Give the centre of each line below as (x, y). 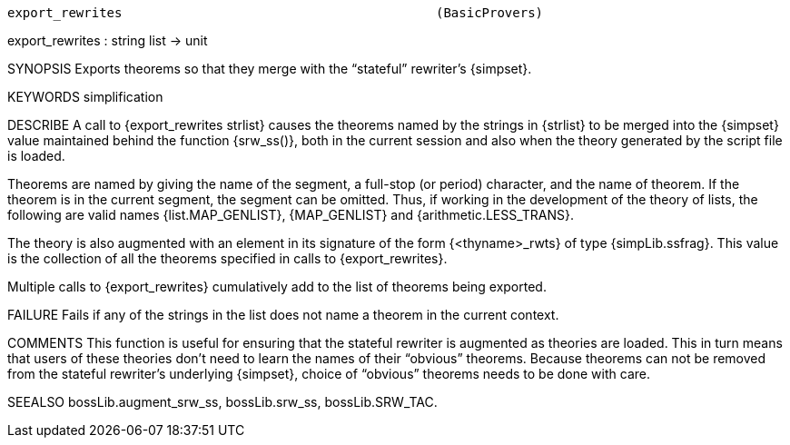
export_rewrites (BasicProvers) (276, 13)
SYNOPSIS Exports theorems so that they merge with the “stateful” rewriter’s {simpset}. (270, 69)
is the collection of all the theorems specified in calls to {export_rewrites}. (227, 258)
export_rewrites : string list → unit (108, 40)
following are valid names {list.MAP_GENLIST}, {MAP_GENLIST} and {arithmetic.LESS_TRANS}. (291, 215)
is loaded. (36, 156)
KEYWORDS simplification (85, 97)
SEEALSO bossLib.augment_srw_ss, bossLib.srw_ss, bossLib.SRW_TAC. (222, 402)
